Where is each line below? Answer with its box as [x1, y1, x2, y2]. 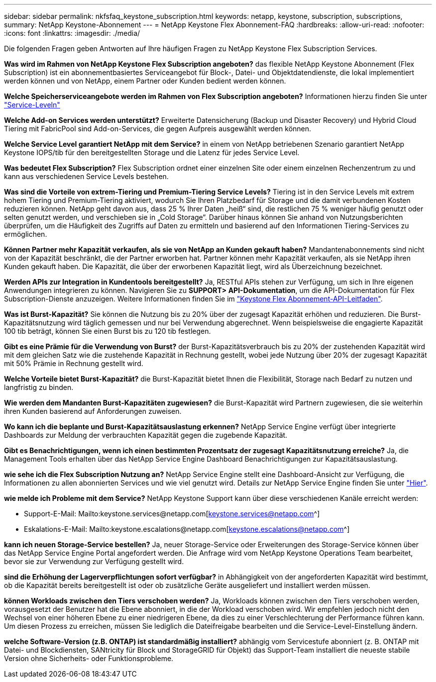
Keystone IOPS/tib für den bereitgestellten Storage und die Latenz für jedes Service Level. [4, 148, 300, 157]
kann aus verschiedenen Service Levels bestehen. [4, 172, 169, 181]
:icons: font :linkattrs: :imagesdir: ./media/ [4, 29, 140, 37]
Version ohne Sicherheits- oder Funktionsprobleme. [4, 654, 174, 663]
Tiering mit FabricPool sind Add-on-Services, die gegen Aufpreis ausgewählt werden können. [4, 124, 312, 133]
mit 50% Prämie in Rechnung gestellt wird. [4, 359, 143, 368]
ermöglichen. [4, 230, 47, 238]
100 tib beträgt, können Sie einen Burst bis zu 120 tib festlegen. [4, 327, 211, 335]
